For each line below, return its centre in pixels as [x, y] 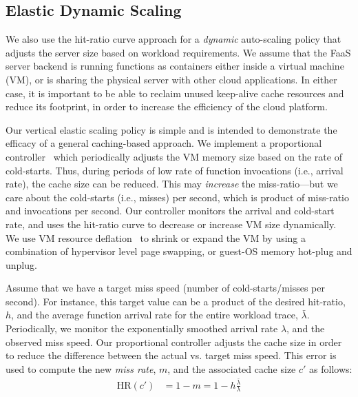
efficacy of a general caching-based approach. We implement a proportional [164, 143]
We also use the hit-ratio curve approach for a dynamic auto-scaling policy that [173, 39]
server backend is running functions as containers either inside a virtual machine [175, 66]
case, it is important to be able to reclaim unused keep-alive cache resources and [175, 93]
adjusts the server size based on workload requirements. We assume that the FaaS [178, 52]
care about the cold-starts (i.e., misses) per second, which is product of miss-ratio [178, 197]
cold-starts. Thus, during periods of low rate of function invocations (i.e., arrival [175, 170]
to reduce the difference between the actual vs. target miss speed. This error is [171, 355]
